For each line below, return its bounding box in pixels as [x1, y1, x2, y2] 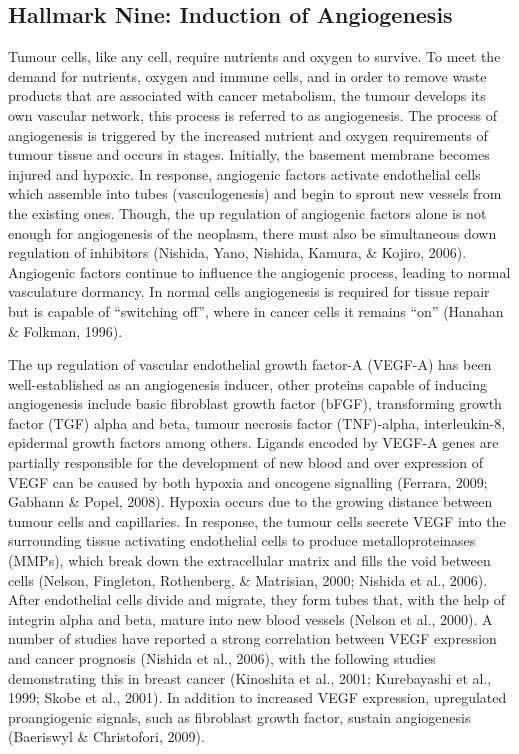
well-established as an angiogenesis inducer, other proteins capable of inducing [8, 373, 487, 394]
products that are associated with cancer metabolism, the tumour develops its [8, 85, 486, 106]
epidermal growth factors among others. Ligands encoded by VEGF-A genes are [8, 432, 499, 453]
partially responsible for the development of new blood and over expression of [8, 452, 483, 473]
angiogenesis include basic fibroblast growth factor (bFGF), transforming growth [8, 393, 502, 414]
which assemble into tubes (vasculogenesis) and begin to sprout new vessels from [8, 183, 502, 204]
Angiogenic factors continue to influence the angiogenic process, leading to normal [8, 261, 511, 282]
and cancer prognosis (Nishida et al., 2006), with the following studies [8, 648, 436, 669]
